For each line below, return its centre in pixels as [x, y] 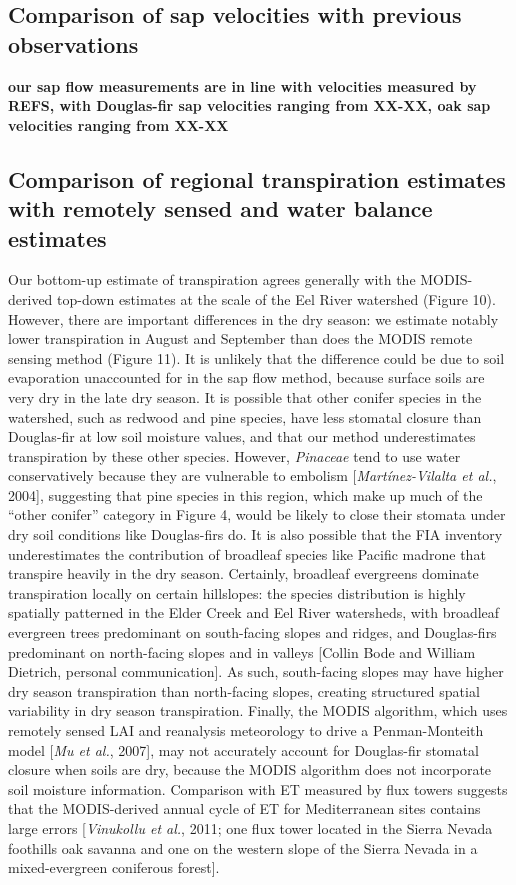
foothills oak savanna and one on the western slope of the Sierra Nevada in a [243, 847]
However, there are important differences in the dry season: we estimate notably [253, 318]
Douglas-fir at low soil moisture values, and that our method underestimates [242, 436]
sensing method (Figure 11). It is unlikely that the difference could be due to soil [256, 357]
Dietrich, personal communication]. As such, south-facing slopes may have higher [256, 671]
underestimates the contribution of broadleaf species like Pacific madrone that [247, 553]
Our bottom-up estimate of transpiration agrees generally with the [212, 279]
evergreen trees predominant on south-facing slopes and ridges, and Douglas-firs [252, 632]
